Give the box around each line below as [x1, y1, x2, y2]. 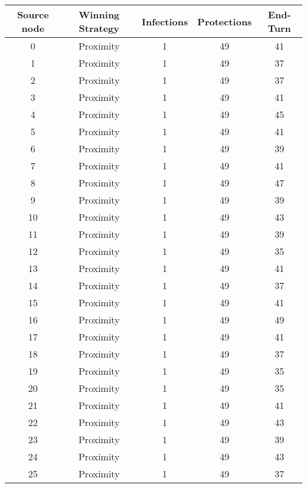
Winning [79, 8, 120, 21]
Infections [141, 14, 188, 28]
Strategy [79, 21, 119, 35]
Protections [197, 14, 252, 28]
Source [17, 8, 49, 21]
